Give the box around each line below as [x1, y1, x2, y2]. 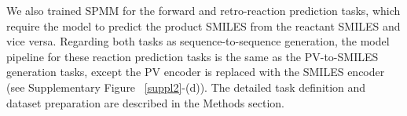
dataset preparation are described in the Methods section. [6, 94, 284, 111]
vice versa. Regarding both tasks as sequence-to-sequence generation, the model [6, 33, 390, 49]
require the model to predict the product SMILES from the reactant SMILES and [6, 17, 401, 34]
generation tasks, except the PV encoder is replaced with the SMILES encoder [6, 63, 385, 80]
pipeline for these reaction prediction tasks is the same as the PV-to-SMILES [6, 48, 379, 64]
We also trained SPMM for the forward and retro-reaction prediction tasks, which [6, 2, 401, 18]
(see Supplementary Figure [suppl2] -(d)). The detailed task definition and [6, 78, 366, 95]
